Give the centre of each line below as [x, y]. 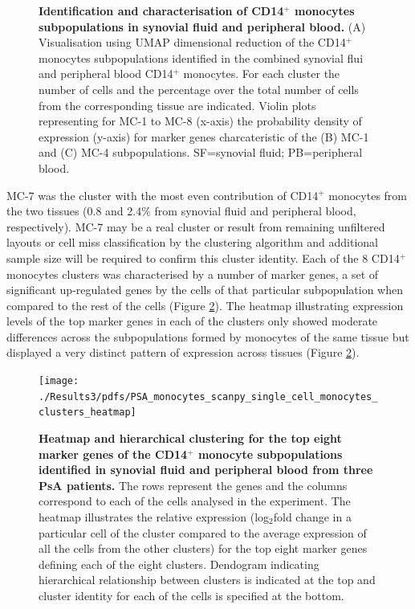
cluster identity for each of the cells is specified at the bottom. [191, 595]
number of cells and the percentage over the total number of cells [199, 89]
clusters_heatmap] [87, 413]
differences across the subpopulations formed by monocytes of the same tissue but [208, 336]
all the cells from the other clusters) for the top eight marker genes [203, 548]
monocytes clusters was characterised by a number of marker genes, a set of [193, 274]
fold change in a [312, 517]
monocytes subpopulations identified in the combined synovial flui [201, 57]
